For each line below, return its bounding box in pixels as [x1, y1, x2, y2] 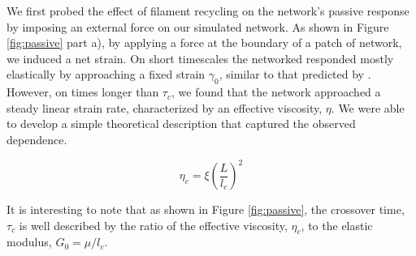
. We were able [331, 99, 405, 116]
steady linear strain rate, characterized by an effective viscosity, [6, 99, 323, 116]
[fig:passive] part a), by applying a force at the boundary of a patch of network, [6, 34, 402, 51]
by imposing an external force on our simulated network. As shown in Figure [6, 18, 389, 35]
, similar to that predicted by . [219, 66, 371, 83]
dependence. [6, 130, 67, 147]
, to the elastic [301, 216, 373, 233]
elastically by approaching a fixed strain [6, 66, 206, 83]
